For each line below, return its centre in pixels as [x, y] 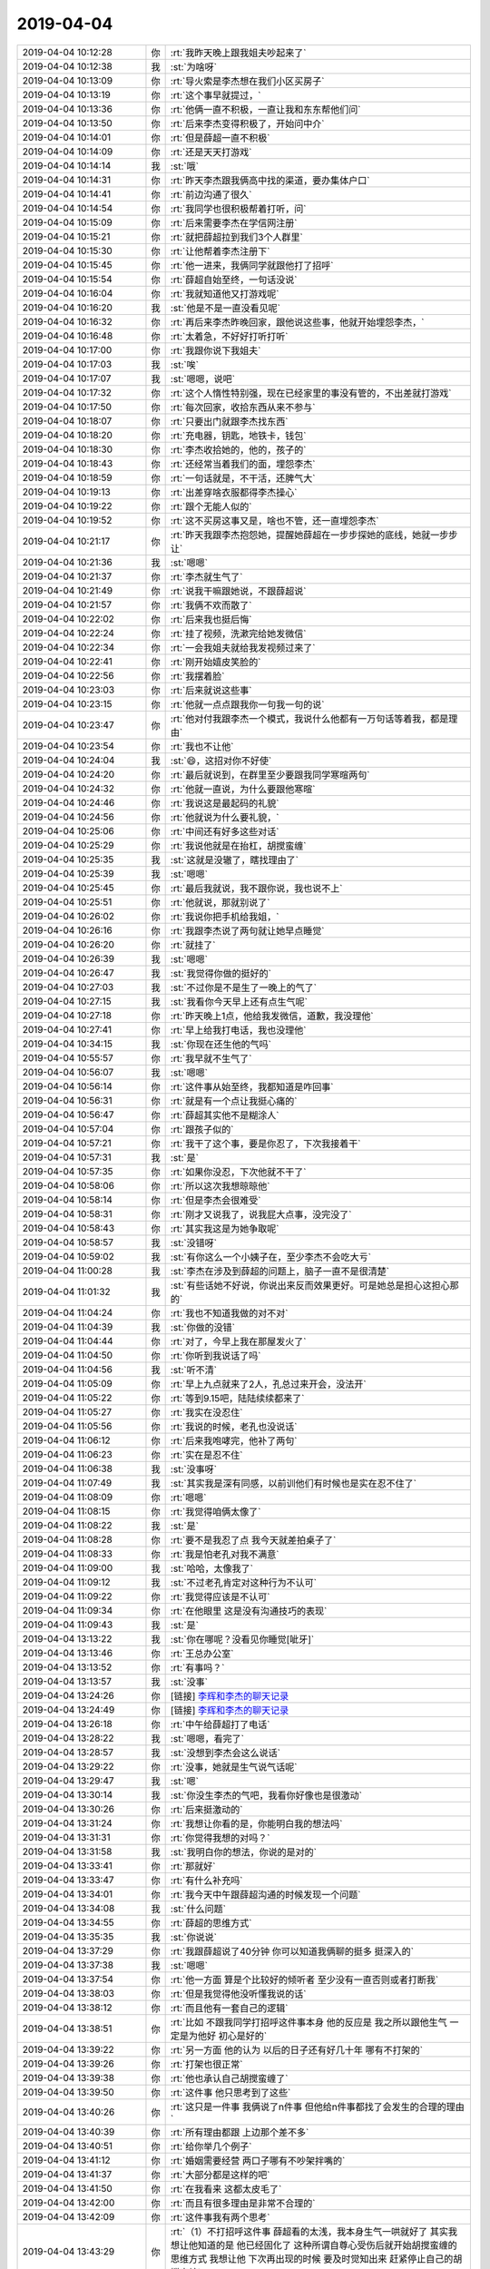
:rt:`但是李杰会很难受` [216, 1200]
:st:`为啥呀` [194, 66]
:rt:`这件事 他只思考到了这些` [230, 2092]
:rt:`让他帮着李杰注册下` [220, 251]
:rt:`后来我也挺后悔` [211, 619]
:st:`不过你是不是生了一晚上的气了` [244, 987]
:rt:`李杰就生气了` [206, 576]
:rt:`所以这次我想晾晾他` [220, 1186]
